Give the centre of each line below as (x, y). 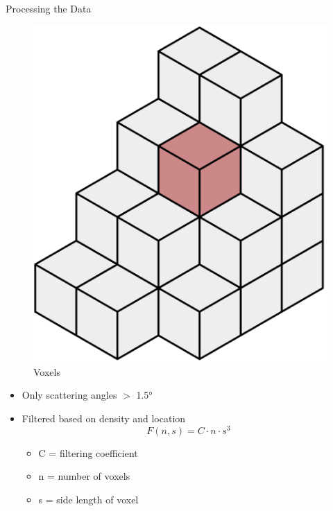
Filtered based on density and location (104, 418)
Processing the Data (49, 8)
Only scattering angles (69, 395)
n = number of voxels (84, 476)
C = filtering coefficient (88, 452)
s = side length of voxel (88, 499)
